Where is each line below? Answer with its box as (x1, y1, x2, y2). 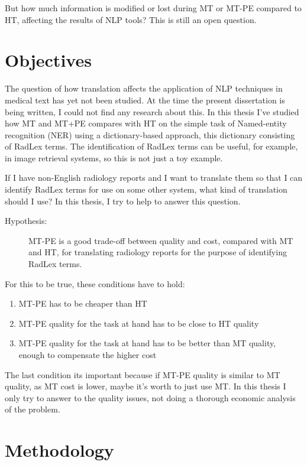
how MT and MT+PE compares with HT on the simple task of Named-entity (5, 117, 287, 129)
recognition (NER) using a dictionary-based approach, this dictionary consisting (5, 128, 295, 141)
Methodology (5, 438, 114, 462)
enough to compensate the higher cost (18, 349, 157, 360)
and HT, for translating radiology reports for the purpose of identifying (28, 246, 287, 258)
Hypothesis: (5, 214, 47, 227)
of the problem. (5, 403, 60, 415)
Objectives (5, 48, 92, 72)
